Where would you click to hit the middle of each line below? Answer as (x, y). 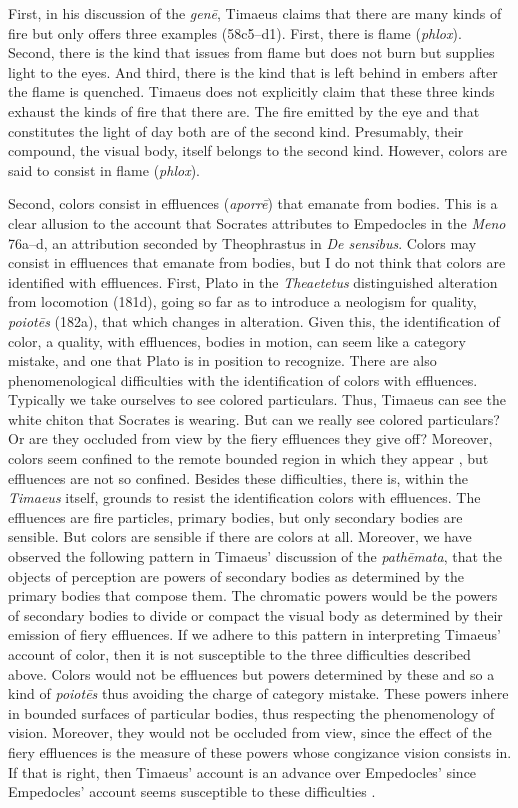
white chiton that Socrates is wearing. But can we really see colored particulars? (254, 418)
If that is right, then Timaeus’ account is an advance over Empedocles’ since (242, 771)
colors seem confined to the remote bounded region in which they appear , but (248, 458)
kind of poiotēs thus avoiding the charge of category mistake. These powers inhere (258, 693)
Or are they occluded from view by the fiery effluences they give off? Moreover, (250, 438)
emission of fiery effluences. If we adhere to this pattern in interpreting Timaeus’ (254, 634)
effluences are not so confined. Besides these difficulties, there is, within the (238, 477)
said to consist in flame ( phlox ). (104, 169)
